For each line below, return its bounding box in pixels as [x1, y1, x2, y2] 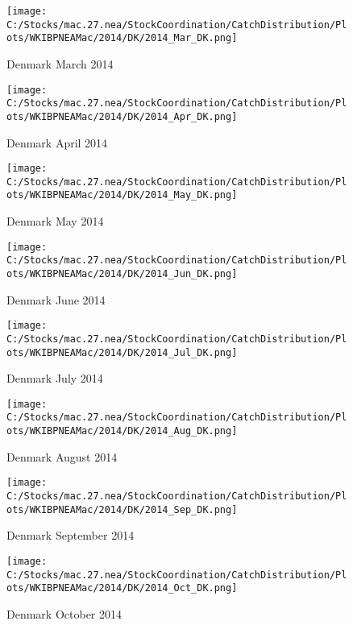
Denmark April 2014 [6, 134, 108, 151]
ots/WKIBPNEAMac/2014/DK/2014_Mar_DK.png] [6, 32, 238, 44]
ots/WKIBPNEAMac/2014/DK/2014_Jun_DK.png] [6, 268, 238, 279]
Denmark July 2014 [6, 370, 103, 387]
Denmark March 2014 [6, 55, 114, 72]
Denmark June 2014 [6, 291, 106, 308]
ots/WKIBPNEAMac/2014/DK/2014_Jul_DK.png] [6, 346, 238, 358]
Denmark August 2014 [6, 448, 118, 465]
